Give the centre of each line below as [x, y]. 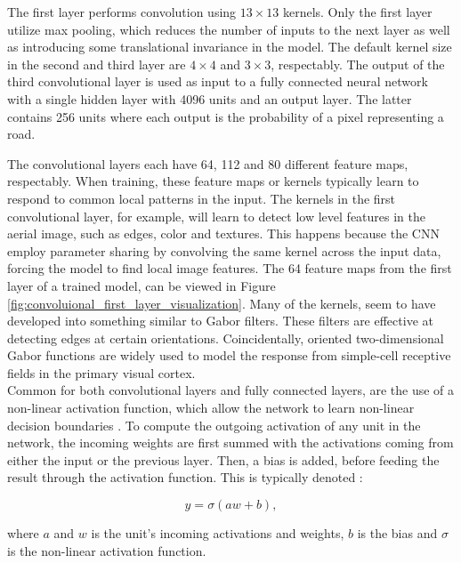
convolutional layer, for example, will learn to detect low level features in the [216, 216]
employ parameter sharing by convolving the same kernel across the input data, [224, 250]
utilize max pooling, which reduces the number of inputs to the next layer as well [229, 29]
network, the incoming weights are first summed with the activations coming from [230, 442]
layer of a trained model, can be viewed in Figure [142, 285]
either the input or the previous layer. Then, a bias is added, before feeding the [223, 459]
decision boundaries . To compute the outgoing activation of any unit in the [214, 425]
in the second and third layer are [97, 64]
